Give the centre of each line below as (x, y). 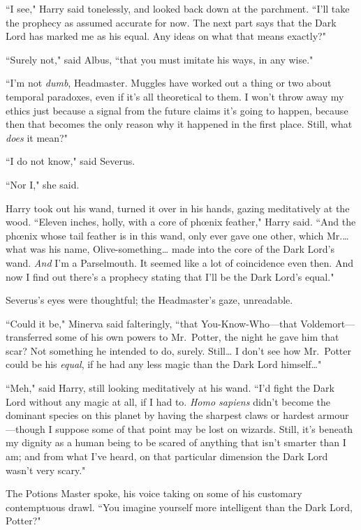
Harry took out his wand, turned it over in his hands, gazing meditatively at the (178, 208)
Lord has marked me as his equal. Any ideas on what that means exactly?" (166, 36)
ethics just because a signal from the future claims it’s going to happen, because (177, 110)
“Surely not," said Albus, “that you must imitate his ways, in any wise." (160, 59)
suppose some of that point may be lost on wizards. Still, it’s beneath (204, 428)
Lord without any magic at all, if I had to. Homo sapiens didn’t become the (168, 401)
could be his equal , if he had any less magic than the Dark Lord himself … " (164, 364)
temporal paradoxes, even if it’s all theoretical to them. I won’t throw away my (175, 96)
